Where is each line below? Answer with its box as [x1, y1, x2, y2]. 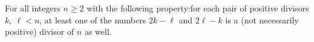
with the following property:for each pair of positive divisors [87, 2, 309, 14]
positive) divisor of [5, 25, 74, 38]
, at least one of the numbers [39, 13, 146, 26]
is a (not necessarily [225, 13, 299, 26]
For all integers [5, 2, 61, 14]
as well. [84, 25, 112, 38]
